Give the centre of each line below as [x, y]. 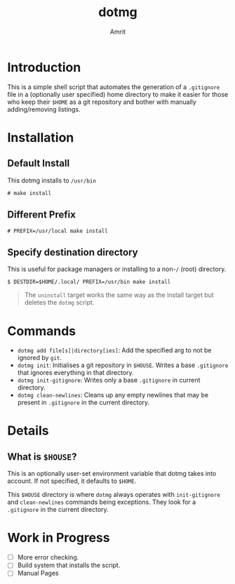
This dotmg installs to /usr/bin [52, 180]
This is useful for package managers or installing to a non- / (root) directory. [117, 269]
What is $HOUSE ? [42, 457]
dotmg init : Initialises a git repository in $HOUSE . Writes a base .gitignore [123, 365]
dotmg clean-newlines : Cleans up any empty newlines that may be [113, 395]
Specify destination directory [73, 252]
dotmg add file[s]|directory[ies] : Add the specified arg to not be [114, 350]
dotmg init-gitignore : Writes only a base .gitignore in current [109, 380]
